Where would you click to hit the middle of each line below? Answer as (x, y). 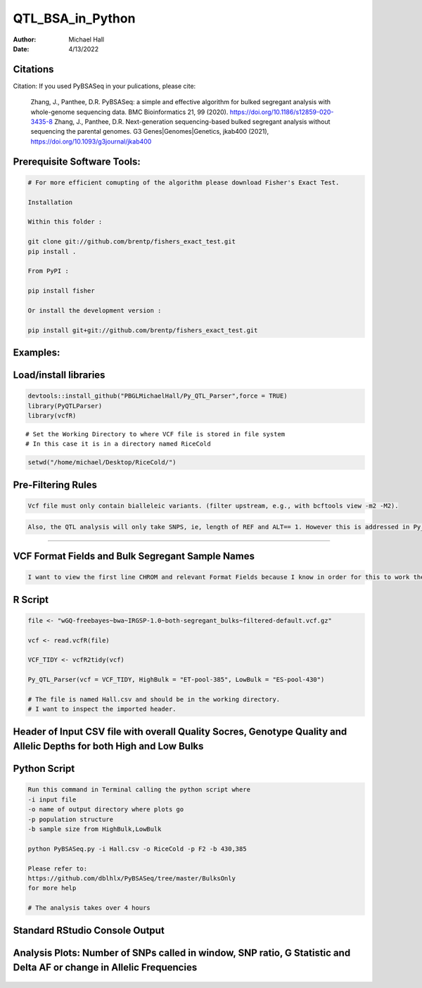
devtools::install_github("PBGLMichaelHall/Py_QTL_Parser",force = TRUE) (158, 396)
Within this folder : (65, 222)
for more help (52, 888)
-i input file (52, 799)
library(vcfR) (52, 416)
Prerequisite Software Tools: (77, 161)
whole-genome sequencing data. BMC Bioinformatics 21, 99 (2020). (129, 112)
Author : (25, 39)
